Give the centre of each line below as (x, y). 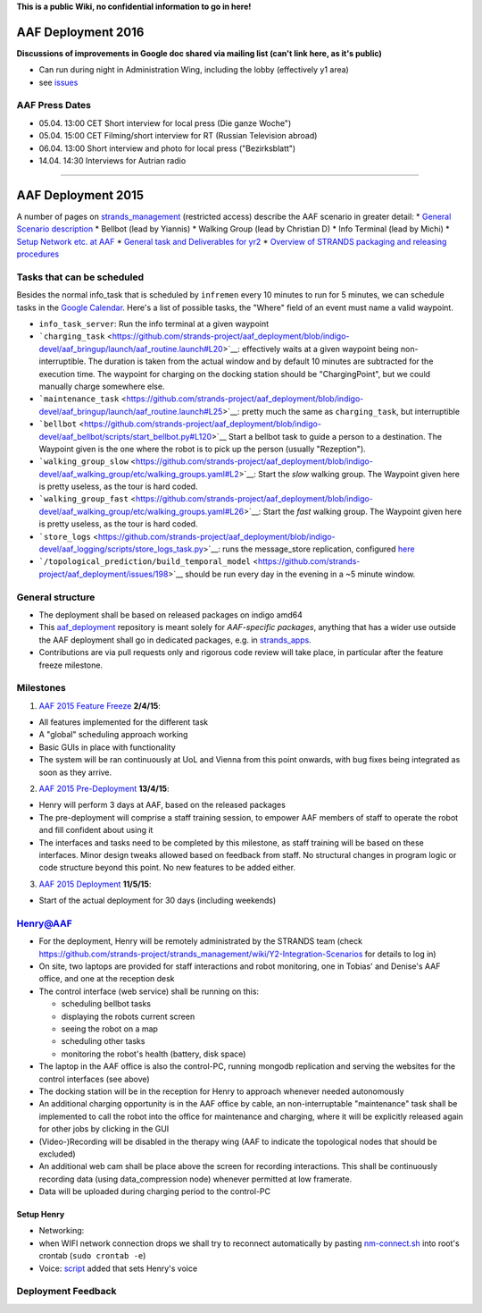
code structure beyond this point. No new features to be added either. (167, 868)
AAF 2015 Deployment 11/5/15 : (95, 884)
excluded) (57, 1154)
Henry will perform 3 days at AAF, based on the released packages (162, 805)
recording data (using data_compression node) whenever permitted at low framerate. (195, 1179)
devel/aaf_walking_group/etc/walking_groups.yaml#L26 (141, 511)
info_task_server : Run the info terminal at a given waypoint (154, 324)
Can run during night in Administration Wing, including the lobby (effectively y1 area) (194, 70)
